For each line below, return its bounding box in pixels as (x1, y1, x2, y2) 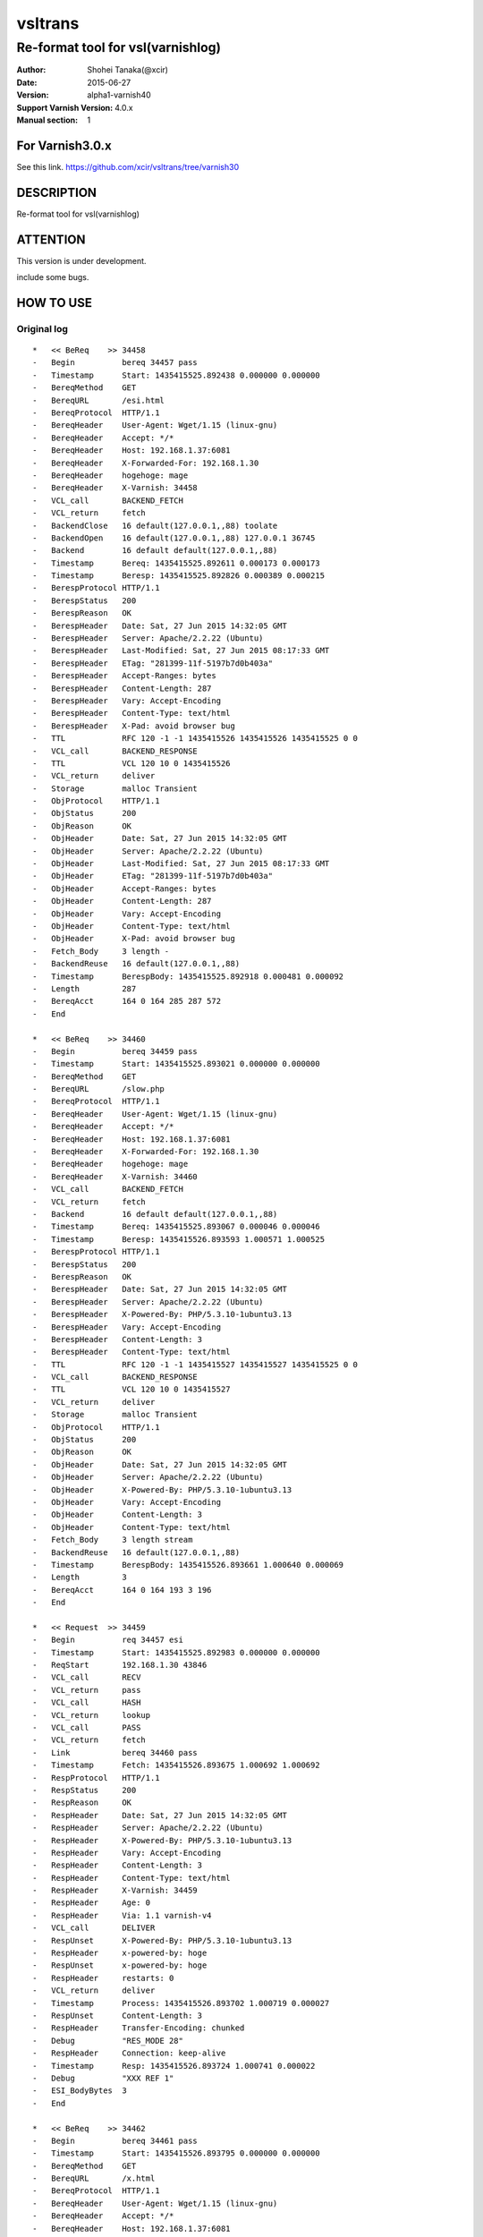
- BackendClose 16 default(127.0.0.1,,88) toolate (32, 520, 278, 531)
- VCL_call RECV (32, 1672, 141, 1682)
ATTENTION (16, 232, 86, 247)
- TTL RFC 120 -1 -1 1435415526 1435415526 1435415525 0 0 (32, 734, 358, 744)
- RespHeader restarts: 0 (32, 1973, 174, 1983)
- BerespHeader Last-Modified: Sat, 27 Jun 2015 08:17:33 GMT (32, 645, 330, 656)
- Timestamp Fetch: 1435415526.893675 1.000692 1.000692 (32, 1760, 321, 1771)
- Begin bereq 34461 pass (32, 2135, 199, 2146)
